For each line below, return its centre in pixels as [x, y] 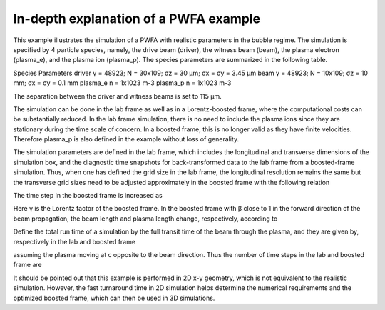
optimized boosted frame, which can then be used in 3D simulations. [114, 298]
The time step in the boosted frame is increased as [88, 196]
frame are [27, 265]
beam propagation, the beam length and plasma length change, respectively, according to [145, 219]
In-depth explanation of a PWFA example [137, 19]
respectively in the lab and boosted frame [74, 241]
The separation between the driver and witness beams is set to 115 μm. [118, 96]
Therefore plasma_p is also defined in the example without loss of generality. [126, 139]
